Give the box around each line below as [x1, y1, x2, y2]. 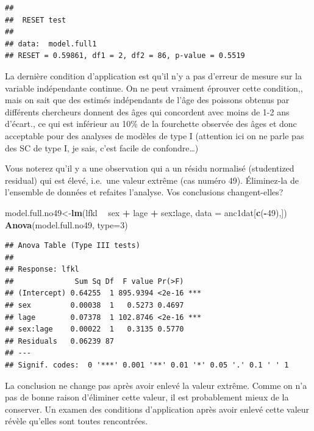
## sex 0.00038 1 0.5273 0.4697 [5, 301, 184, 310]
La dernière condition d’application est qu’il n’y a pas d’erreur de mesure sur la [5, 69, 302, 82]
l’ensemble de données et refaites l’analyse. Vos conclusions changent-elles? [5, 186, 284, 198]
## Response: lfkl [5, 265, 79, 274]
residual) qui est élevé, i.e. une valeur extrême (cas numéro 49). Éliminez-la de [5, 173, 299, 186]
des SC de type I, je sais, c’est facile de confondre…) [5, 141, 199, 154]
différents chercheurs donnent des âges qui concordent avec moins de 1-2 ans [5, 105, 290, 118]
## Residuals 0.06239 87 [5, 336, 114, 346]
